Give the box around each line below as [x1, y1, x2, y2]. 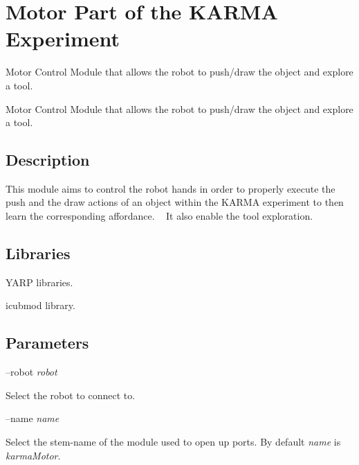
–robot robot [6, 365, 57, 379]
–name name [6, 411, 59, 425]
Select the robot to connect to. [6, 387, 136, 402]
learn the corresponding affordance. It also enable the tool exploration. [6, 209, 313, 223]
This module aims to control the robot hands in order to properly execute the [6, 181, 335, 195]
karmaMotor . [6, 448, 61, 462]
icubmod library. [6, 298, 75, 313]
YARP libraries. [6, 274, 73, 289]
